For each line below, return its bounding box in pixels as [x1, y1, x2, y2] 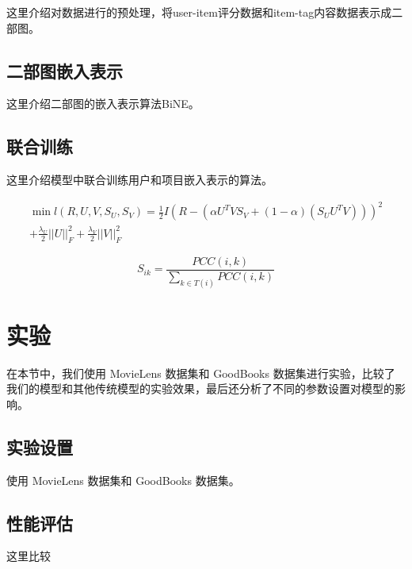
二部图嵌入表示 [6, 58, 123, 83]
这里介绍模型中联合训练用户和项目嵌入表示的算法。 [6, 171, 273, 188]
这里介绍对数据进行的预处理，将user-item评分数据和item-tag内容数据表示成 [6, 4, 392, 20]
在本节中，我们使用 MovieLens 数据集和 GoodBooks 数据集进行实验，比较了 [6, 364, 395, 381]
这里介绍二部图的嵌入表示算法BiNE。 [6, 95, 200, 112]
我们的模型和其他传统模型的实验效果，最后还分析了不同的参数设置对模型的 [6, 380, 395, 397]
